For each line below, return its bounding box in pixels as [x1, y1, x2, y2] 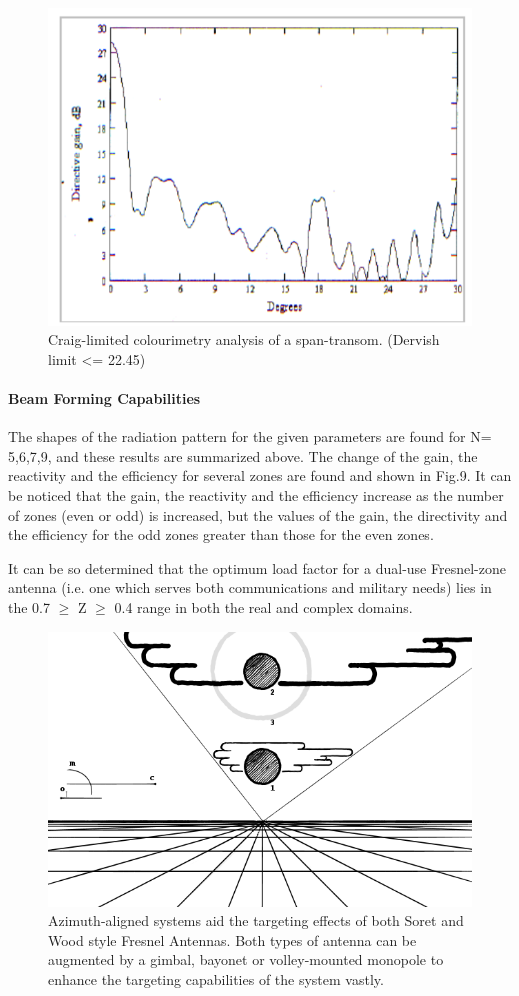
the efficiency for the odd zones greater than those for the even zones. [8, 524, 434, 545]
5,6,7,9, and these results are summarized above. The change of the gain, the [8, 445, 478, 466]
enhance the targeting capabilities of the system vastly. [48, 969, 384, 990]
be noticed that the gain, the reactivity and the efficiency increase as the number [8, 485, 504, 505]
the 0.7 [8, 596, 50, 617]
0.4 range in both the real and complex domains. [114, 596, 413, 617]
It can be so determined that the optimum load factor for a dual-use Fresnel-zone [8, 557, 506, 578]
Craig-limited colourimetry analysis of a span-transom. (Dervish [48, 329, 440, 350]
